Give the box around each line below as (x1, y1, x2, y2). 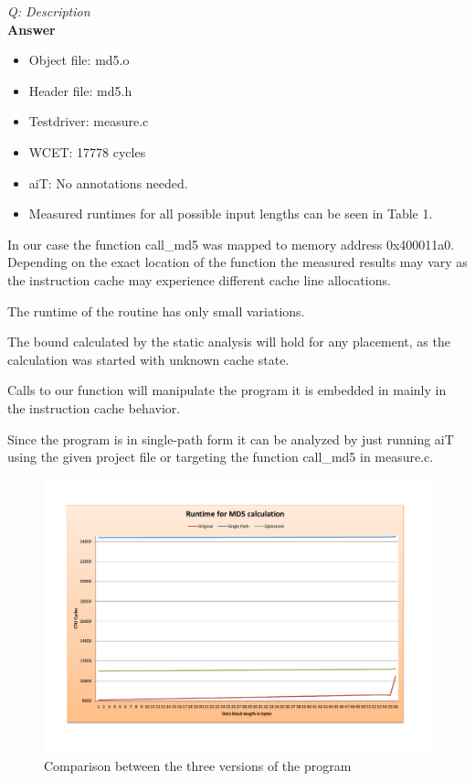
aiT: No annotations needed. (28, 173, 188, 192)
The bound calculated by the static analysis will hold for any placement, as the (7, 332, 450, 351)
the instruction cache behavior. (7, 398, 181, 417)
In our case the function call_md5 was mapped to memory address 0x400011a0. (7, 234, 455, 253)
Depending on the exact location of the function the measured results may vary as (7, 252, 468, 272)
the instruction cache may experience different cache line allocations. (7, 270, 391, 289)
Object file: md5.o (28, 50, 130, 70)
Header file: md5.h (28, 80, 132, 100)
